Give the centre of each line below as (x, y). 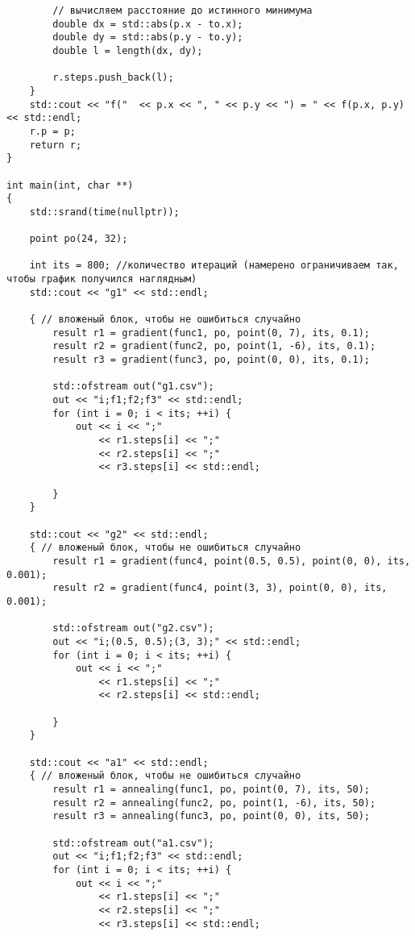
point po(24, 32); (79, 239)
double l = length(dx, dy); (128, 50)
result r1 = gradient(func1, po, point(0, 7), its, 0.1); (212, 333)
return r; (56, 145)
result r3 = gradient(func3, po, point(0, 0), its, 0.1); (212, 360)
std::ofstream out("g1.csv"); (133, 387)
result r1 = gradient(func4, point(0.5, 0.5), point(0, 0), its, (232, 561)
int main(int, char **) (70, 185)
